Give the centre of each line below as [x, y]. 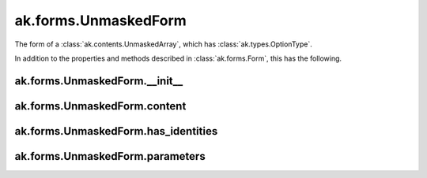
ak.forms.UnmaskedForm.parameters [110, 156]
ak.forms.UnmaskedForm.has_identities [116, 131]
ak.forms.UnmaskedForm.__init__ [99, 81]
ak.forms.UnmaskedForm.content [100, 106]
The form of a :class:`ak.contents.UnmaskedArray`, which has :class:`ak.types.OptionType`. [163, 44]
